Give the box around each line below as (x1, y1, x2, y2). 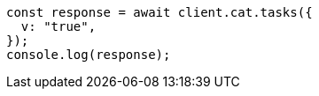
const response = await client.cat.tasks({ (6, 5, 313, 19)
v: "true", (20, 19, 97, 33)
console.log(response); (6, 48, 171, 62)
